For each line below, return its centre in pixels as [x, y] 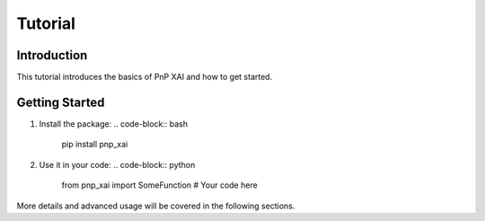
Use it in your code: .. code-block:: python [117, 164]
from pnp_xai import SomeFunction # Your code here [159, 185]
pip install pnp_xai [95, 145]
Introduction [52, 55]
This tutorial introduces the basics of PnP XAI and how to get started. [145, 77]
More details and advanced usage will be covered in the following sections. [156, 206]
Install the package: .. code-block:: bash [114, 124]
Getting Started [61, 102]
